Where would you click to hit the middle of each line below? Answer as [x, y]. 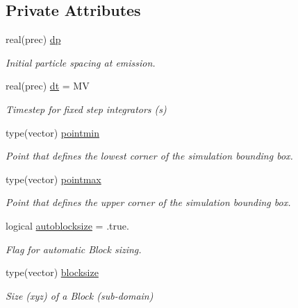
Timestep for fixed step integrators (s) [86, 109]
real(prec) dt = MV [48, 86]
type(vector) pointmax [53, 179]
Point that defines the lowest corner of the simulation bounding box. [149, 156]
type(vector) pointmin [53, 132]
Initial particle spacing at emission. [81, 62]
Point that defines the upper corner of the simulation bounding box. [148, 202]
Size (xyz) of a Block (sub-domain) [80, 295]
